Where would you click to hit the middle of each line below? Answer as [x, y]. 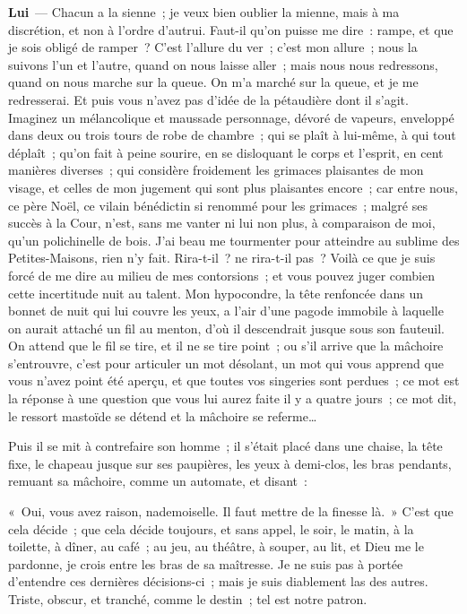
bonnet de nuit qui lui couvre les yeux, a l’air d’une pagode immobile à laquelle [226, 311]
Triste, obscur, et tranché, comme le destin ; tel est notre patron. [188, 599]
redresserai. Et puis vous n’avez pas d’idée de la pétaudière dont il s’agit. [208, 99]
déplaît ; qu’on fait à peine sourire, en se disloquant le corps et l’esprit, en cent [226, 152]
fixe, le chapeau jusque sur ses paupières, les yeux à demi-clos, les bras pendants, [230, 463]
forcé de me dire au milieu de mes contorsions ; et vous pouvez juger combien [222, 275]
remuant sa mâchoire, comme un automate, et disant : [158, 481]
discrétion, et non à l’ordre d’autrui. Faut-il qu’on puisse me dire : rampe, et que [231, 29]
